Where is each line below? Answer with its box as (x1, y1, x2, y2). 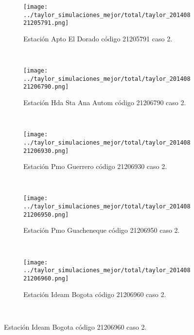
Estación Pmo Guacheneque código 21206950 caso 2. (23, 225, 180, 235)
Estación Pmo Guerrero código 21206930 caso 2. (23, 161, 167, 171)
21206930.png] (23, 147, 69, 154)
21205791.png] (23, 19, 69, 27)
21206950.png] (23, 211, 69, 218)
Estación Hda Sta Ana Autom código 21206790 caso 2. (23, 97, 186, 108)
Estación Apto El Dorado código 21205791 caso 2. (23, 33, 173, 43)
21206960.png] (23, 275, 69, 282)
